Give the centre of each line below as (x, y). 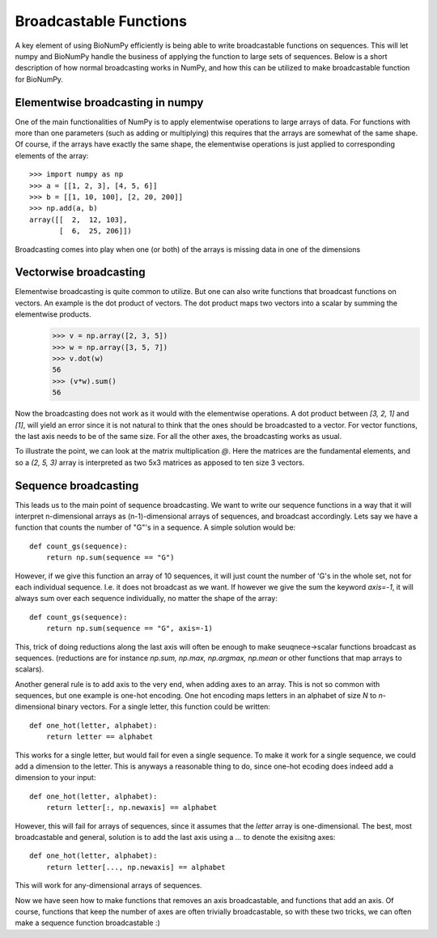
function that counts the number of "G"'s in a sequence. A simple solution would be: (155, 527)
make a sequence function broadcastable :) (88, 923)
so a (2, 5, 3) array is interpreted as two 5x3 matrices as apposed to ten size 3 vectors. (160, 463)
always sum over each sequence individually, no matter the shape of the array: (146, 599)
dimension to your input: (55, 778)
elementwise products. (53, 314)
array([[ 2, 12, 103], (78, 220)
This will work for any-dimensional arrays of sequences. (108, 885)
